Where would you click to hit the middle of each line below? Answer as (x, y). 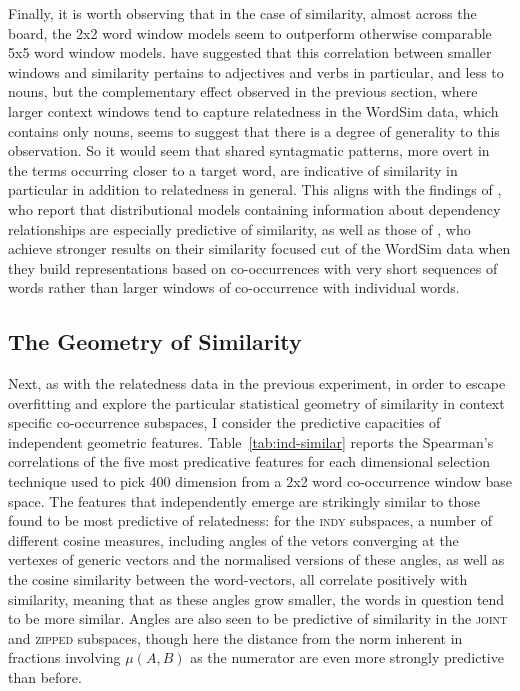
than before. (45, 677)
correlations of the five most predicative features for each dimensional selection (249, 461)
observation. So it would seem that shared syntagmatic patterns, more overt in (249, 150)
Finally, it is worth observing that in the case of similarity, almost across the (242, 13)
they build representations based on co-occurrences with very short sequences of (253, 267)
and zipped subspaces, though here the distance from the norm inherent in (235, 637)
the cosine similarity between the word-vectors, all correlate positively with (238, 579)
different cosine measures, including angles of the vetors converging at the (233, 539)
